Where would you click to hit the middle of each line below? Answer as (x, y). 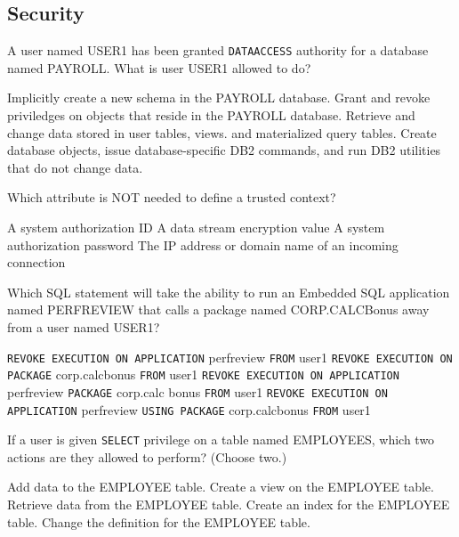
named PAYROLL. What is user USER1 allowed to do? (159, 67)
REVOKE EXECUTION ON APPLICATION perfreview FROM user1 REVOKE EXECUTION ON (230, 357)
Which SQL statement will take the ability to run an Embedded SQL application (229, 292)
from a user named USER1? (84, 326)
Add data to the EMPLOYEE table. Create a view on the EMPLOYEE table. (221, 487)
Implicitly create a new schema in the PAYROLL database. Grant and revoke (219, 98)
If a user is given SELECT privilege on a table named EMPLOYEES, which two (221, 439)
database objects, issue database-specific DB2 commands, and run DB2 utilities (224, 150)
